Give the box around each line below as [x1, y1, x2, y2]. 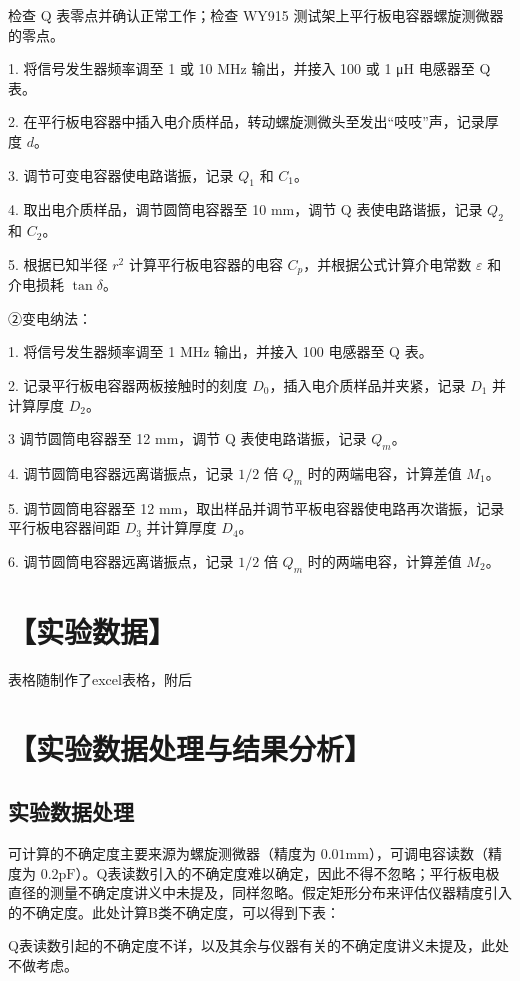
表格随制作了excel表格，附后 [8, 668, 192, 689]
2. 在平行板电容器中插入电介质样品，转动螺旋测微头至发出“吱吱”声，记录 [8, 111, 485, 132]
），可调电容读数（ [368, 843, 488, 864]
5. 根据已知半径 [8, 253, 108, 274]
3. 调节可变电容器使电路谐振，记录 [8, 164, 234, 185]
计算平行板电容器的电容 [128, 253, 283, 274]
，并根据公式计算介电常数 [303, 253, 472, 274]
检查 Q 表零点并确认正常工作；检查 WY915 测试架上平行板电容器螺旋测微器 [8, 5, 504, 25]
